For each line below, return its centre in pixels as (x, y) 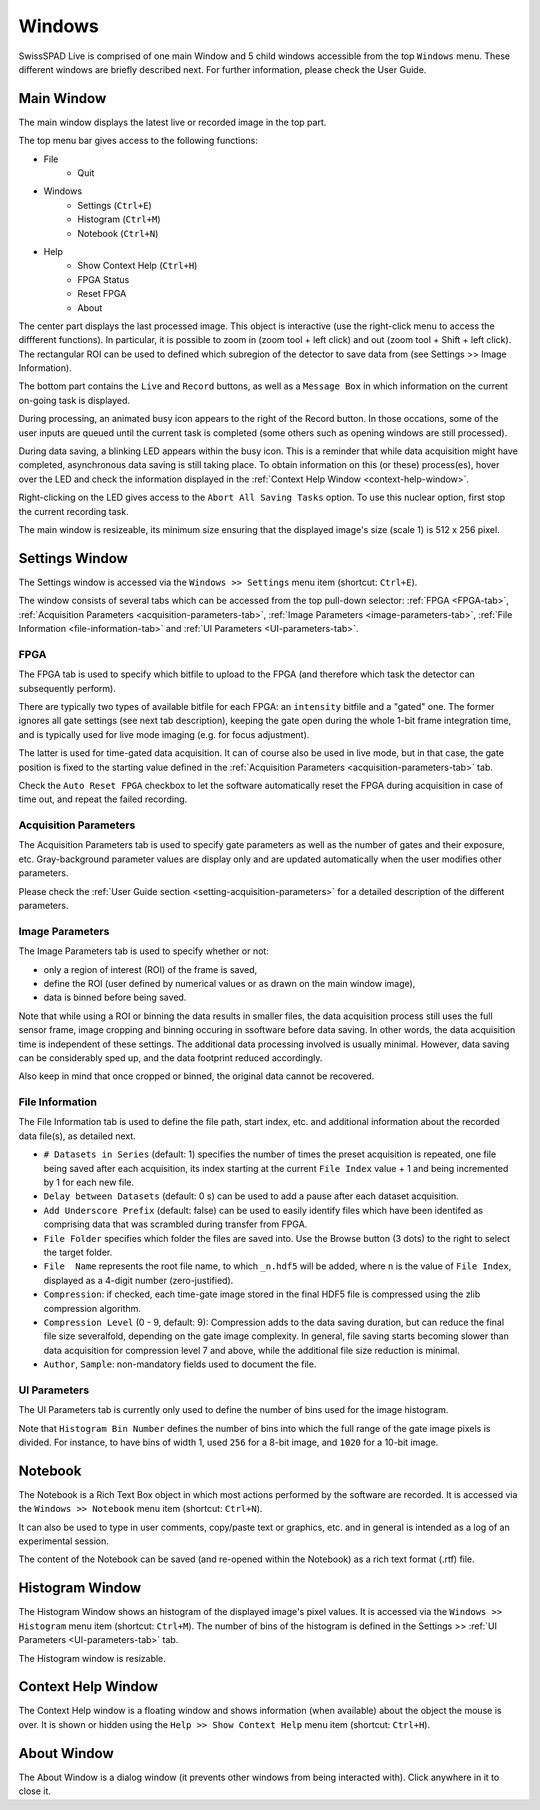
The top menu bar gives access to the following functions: (138, 141)
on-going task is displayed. (74, 400)
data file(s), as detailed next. (77, 1136)
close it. (35, 1791)
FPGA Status (103, 279)
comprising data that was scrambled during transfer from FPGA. (175, 1224)
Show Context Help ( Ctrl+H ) (137, 266)
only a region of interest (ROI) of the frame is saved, (150, 969)
